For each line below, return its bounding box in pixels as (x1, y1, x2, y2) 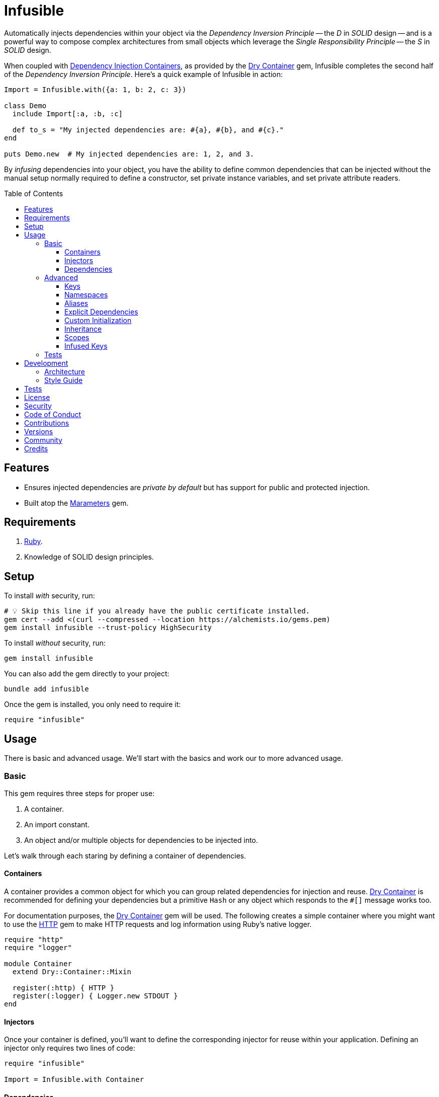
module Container (4, 960, 72, 968)
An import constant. (24, 820, 90, 829)
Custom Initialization (64, 316, 132, 325)
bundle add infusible (4, 685, 89, 693)
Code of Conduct (24, 410, 81, 419)
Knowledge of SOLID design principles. (24, 553, 154, 562)
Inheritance (64, 324, 102, 333)
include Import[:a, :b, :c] (12, 109, 123, 118)
